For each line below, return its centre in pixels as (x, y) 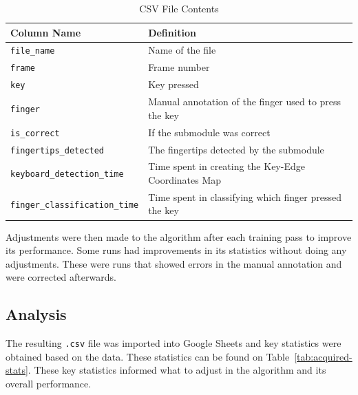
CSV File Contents (179, 8)
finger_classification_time (75, 205)
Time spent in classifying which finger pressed (245, 196)
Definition (172, 32)
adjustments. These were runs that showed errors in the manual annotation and (174, 263)
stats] (17, 370)
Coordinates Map (185, 180)
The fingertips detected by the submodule (236, 149)
